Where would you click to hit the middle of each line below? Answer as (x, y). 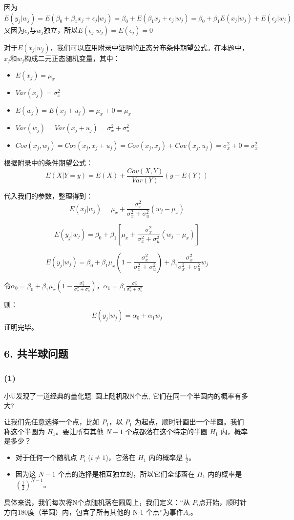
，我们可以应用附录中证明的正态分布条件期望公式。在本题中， (149, 47)
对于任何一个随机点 (46, 457)
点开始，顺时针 (222, 502)
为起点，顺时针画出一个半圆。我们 (189, 422)
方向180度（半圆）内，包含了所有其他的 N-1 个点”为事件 (94, 511)
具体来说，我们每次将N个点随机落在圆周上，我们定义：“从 (97, 502)
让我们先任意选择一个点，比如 (52, 422)
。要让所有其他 (80, 431)
